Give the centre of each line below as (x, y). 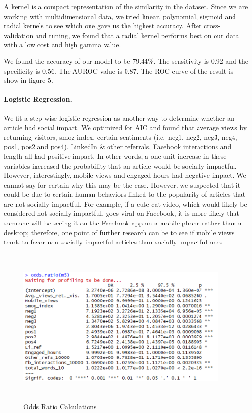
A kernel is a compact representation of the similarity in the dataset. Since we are (126, 6)
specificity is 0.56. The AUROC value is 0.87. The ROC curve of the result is (119, 70)
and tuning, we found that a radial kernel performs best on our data (137, 35)
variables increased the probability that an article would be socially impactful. (120, 165)
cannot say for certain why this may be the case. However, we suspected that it (122, 184)
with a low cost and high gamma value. (63, 45)
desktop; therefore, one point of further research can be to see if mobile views (119, 232)
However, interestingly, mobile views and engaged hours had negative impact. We (125, 175)
